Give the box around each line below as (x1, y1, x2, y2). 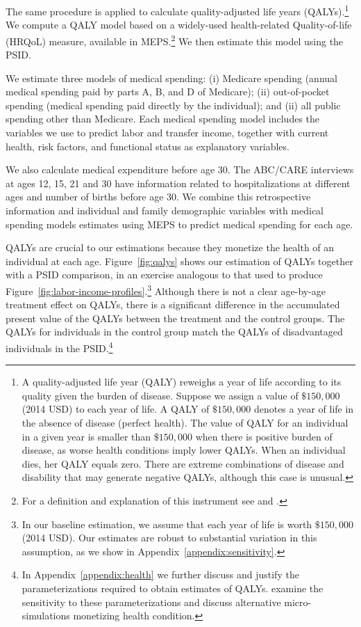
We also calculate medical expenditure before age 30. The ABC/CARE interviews (6, 162, 354, 177)
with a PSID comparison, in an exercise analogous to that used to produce (6, 267, 323, 282)
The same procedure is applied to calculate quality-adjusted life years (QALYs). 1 (6, 2, 349, 18)
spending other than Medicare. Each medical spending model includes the (6, 111, 320, 126)
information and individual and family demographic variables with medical (6, 203, 324, 218)
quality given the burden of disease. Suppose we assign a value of (22, 388, 299, 402)
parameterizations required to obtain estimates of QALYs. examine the (22, 581, 324, 595)
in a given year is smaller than (22, 429, 151, 443)
